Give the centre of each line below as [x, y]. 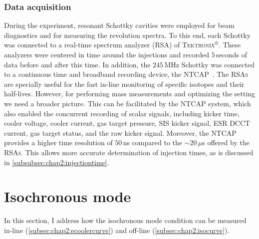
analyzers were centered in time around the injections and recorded [107, 54]
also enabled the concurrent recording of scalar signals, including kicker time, [122, 113]
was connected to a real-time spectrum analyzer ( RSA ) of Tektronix [110, 45]
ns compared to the [153, 142]
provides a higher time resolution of [58, 142]
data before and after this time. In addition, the [77, 64]
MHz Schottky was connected [209, 64]
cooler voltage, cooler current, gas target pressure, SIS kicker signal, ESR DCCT [127, 123]
